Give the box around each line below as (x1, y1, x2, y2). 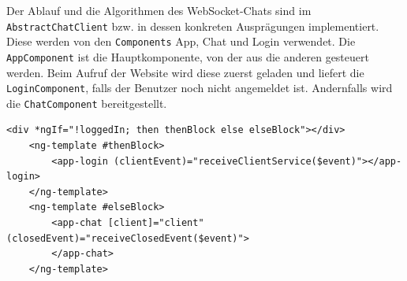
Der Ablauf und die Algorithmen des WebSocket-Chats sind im (6, 2, 312, 18)
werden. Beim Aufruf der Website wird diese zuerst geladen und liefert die (6, 64, 364, 80)
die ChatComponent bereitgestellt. (6, 94, 167, 111)
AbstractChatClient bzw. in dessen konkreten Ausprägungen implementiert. (6, 17, 379, 34)
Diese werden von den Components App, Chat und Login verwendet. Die (6, 33, 356, 50)
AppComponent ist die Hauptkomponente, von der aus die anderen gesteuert (6, 48, 369, 65)
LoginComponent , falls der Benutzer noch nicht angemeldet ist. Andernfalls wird (6, 79, 393, 96)
